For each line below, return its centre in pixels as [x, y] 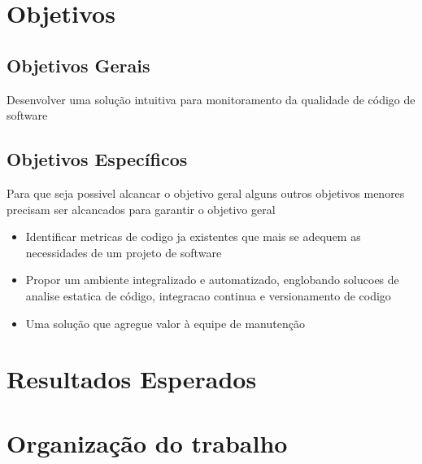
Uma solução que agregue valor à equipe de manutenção [165, 323]
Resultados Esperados [132, 379]
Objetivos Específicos [97, 159]
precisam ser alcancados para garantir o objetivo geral [141, 209]
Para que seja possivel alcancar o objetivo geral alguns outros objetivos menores [206, 193]
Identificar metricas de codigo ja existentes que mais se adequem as [193, 236]
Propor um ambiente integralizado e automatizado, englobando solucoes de [212, 280]
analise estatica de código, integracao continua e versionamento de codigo [208, 295]
